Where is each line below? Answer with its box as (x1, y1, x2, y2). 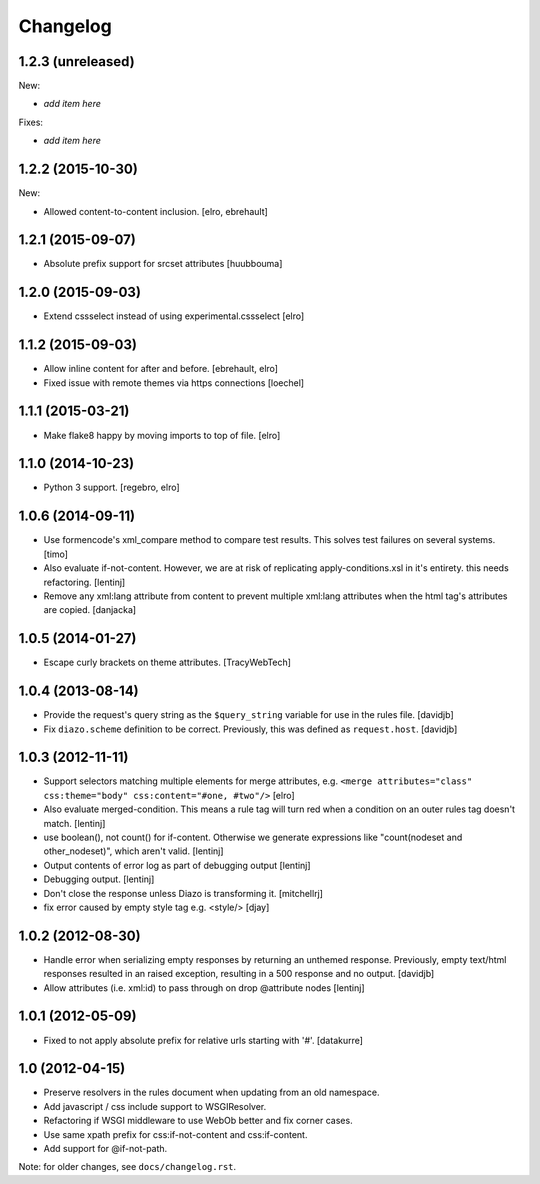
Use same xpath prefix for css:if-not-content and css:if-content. (43, 1128, 308, 1140)
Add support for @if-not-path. (43, 1143, 168, 1154)
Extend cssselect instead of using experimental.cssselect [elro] (43, 310, 305, 322)
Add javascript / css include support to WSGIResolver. (43, 1100, 267, 1112)
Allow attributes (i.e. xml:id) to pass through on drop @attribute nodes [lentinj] (43, 981, 365, 994)
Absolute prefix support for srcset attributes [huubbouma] (43, 258, 283, 270)
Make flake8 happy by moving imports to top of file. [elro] (43, 429, 281, 441)
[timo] (43, 548, 69, 560)
